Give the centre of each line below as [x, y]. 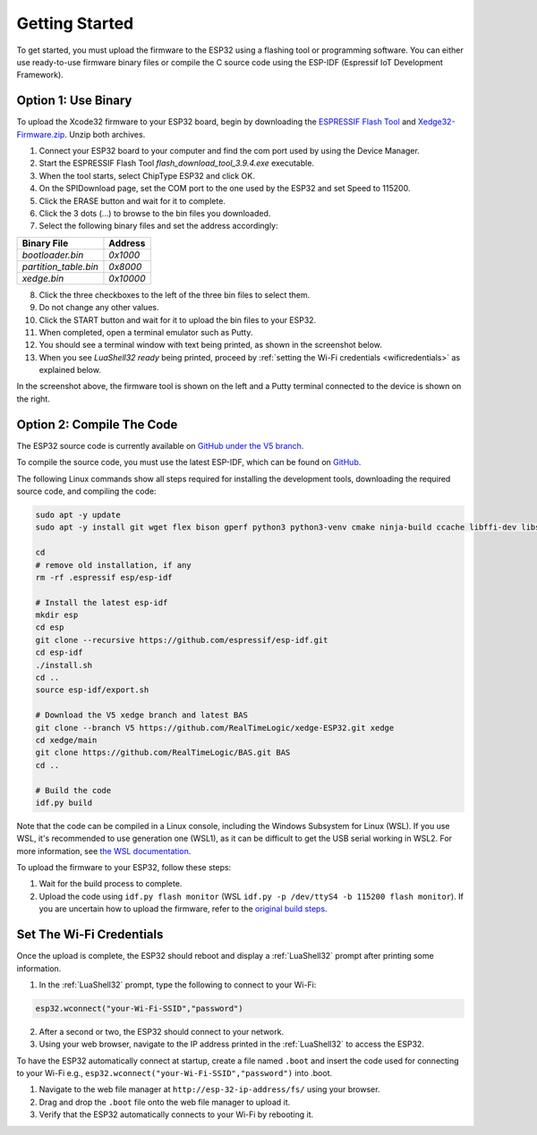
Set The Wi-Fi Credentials [90, 935]
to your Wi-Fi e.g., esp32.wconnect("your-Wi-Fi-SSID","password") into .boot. [175, 1073]
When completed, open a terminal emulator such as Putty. [146, 332]
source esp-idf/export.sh [92, 690]
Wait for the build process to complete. [111, 884]
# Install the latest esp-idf [102, 602]
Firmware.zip [41, 134]
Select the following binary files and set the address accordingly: [158, 226]
